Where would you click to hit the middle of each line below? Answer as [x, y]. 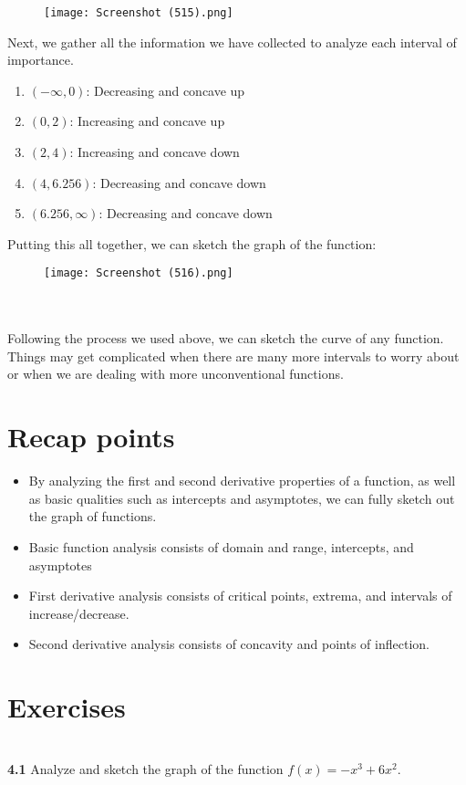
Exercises [67, 707]
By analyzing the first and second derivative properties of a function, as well [242, 481]
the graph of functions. [93, 516]
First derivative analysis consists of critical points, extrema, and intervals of [240, 596]
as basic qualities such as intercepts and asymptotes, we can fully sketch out [242, 498]
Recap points [91, 437]
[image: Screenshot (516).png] [139, 273]
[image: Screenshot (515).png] [139, 13]
